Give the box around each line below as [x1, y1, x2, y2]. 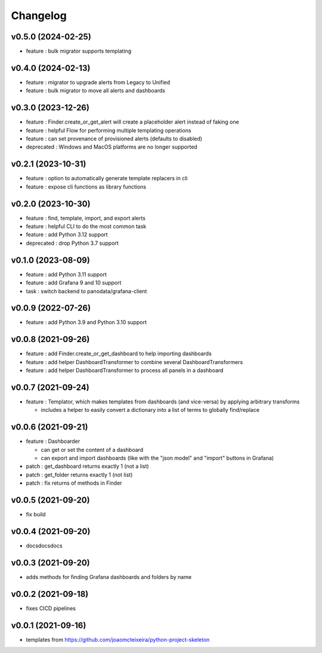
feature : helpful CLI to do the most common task [26, 223, 147, 230]
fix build [26, 511, 46, 518]
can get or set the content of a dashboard [41, 446, 144, 453]
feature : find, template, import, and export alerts [26, 214, 146, 221]
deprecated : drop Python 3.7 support [26, 239, 119, 247]
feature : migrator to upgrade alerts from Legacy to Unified [26, 78, 171, 86]
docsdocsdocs [26, 542, 63, 549]
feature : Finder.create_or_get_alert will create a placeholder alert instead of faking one [26, 118, 240, 125]
